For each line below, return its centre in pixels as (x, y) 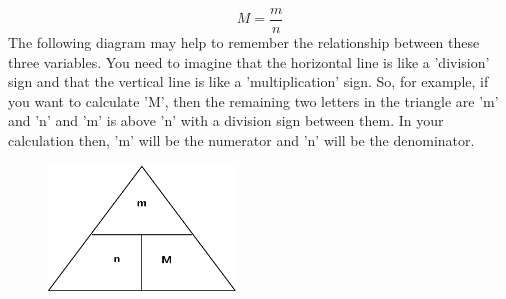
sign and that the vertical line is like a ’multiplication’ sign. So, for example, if (248, 81)
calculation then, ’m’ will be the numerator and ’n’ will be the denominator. (241, 140)
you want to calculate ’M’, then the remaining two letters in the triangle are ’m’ (253, 100)
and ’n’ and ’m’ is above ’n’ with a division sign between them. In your (226, 120)
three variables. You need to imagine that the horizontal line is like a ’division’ (249, 61)
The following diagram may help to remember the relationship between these (244, 42)
